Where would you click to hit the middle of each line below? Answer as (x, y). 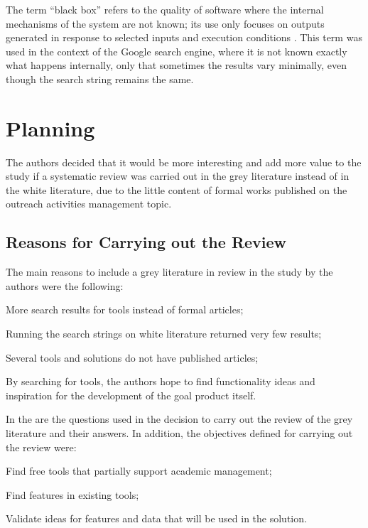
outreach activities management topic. (89, 204)
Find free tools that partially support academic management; (139, 471)
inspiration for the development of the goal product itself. (131, 395)
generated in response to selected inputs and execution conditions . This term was (184, 37)
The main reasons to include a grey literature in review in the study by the (169, 272)
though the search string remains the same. (100, 79)
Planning (50, 128)
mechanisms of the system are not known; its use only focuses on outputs (165, 23)
